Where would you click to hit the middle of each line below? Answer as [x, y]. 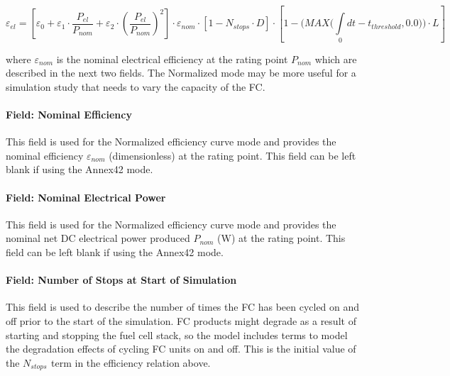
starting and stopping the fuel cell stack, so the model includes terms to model [177, 334]
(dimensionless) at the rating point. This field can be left [232, 155]
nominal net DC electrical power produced [98, 238]
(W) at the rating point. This [281, 238]
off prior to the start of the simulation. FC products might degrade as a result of [181, 320]
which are [336, 59]
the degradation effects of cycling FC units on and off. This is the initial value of [181, 349]
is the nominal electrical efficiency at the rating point [172, 59]
